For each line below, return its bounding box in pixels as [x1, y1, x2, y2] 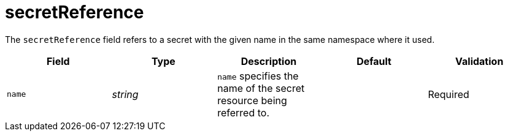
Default [356, 55, 391, 67]
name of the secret [217, 81, 305, 94]
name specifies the [217, 69, 299, 82]
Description [241, 55, 297, 67]
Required [428, 88, 469, 100]
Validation [455, 55, 504, 67]
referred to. [217, 106, 269, 119]
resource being [217, 94, 287, 107]
